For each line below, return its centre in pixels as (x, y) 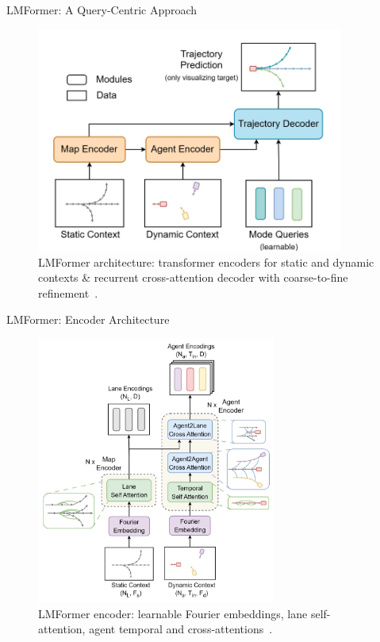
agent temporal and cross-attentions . (181, 629)
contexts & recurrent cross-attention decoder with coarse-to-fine (193, 277)
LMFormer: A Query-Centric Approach (102, 10)
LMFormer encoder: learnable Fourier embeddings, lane (173, 613)
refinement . (68, 292)
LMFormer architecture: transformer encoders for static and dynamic (206, 261)
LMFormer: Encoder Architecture (88, 319)
